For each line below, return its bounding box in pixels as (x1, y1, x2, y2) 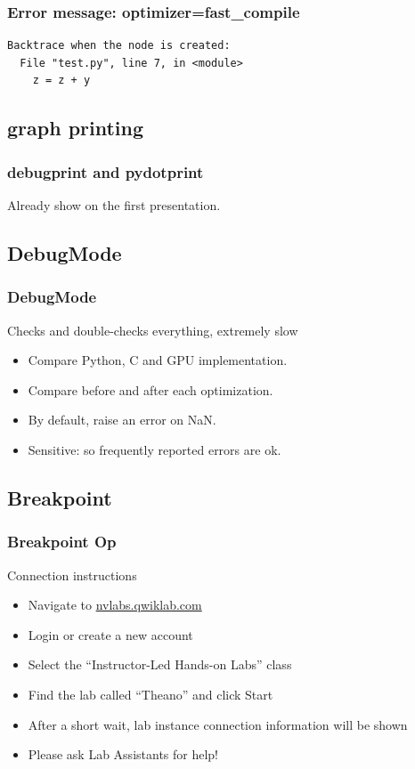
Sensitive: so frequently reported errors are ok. (28, 440, 281, 458)
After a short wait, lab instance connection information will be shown (28, 715, 408, 733)
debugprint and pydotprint (7, 160, 204, 182)
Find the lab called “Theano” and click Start (28, 684, 273, 703)
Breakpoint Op (7, 530, 117, 553)
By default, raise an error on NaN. (28, 410, 216, 429)
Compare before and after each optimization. (28, 380, 273, 399)
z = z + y (32, 74, 91, 87)
